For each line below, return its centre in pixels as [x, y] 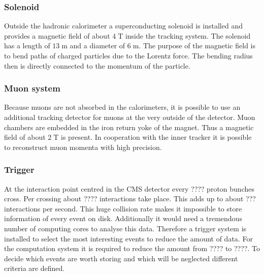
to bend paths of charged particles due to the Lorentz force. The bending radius [128, 55]
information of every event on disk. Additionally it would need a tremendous [123, 218]
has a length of [27, 45]
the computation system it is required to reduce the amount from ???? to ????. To [132, 248]
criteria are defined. [35, 268]
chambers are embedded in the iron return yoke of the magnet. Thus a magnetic [129, 127]
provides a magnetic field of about [57, 35]
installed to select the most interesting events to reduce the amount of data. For [128, 238]
